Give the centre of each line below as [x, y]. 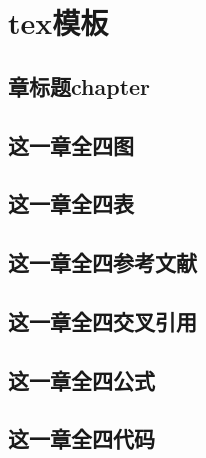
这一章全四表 [71, 203]
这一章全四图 [71, 144]
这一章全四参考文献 [102, 262]
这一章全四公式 [81, 379]
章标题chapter [79, 85]
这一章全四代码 [81, 438]
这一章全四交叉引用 [102, 320]
